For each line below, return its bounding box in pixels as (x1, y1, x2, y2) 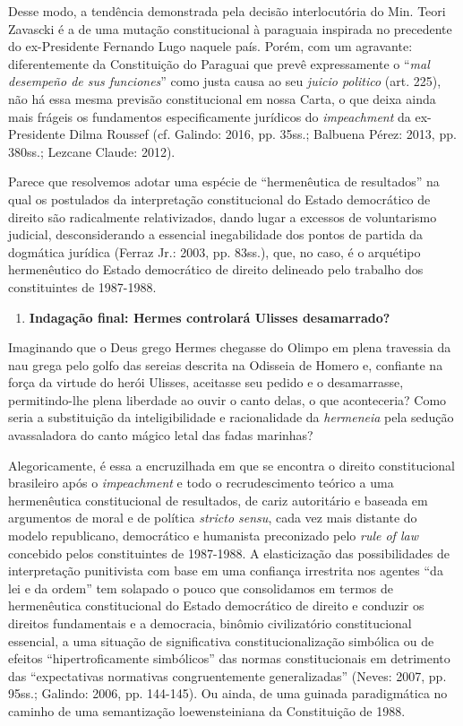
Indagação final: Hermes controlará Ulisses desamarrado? (29, 307, 390, 326)
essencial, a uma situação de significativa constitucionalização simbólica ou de (8, 631, 434, 650)
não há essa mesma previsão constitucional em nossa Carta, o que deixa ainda (8, 89, 436, 108)
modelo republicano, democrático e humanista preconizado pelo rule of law (8, 526, 418, 545)
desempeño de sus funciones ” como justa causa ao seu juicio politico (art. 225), (8, 72, 442, 91)
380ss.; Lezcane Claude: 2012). (8, 142, 176, 160)
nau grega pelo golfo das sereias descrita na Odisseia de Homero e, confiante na (8, 355, 443, 374)
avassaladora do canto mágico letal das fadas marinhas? (8, 426, 313, 445)
